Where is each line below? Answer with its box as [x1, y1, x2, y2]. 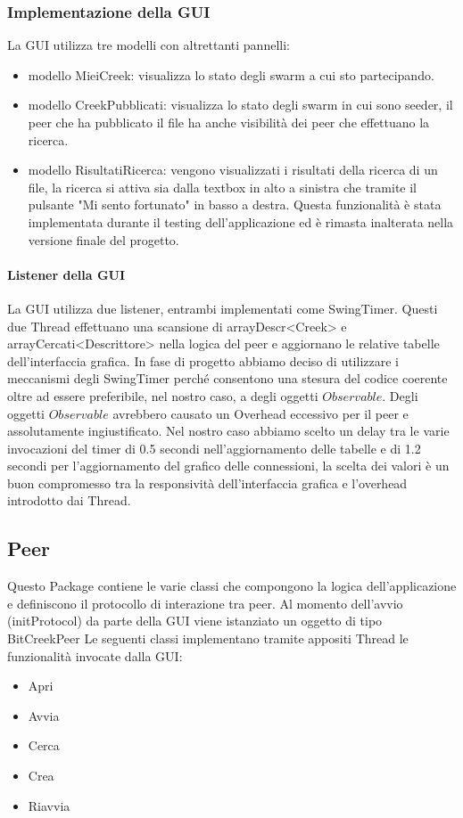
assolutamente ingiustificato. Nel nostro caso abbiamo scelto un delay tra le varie [7, 421, 450, 440]
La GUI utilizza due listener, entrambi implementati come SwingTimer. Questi [7, 299, 438, 317]
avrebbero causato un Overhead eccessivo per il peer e [112, 404, 409, 422]
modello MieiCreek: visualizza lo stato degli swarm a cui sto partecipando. [28, 65, 434, 84]
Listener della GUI [7, 265, 126, 283]
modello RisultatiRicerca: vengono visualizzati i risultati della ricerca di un [28, 160, 438, 179]
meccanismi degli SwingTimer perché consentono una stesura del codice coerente [7, 369, 448, 388]
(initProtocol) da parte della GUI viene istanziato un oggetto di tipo [7, 611, 383, 630]
